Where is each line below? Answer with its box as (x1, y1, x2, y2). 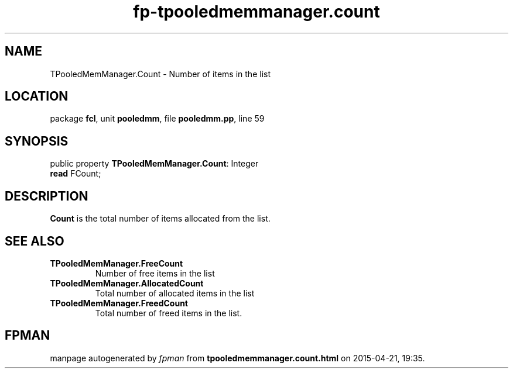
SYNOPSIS (5, 133, 69, 148)
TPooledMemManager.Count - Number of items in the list (50, 68, 271, 79)
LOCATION (5, 89, 69, 104)
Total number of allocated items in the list (95, 288, 255, 298)
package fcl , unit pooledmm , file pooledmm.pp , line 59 (50, 113, 265, 124)
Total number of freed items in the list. (95, 308, 242, 318)
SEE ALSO (5, 233, 64, 248)
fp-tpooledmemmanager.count (133, 2, 380, 22)
